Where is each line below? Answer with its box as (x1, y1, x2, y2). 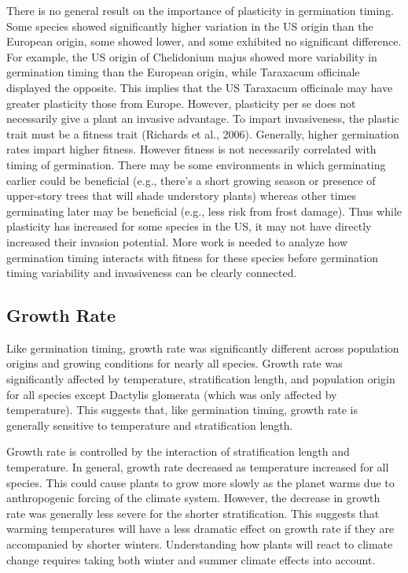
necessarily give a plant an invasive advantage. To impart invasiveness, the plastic (6, 110, 399, 127)
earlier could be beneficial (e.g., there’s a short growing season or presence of (6, 172, 376, 188)
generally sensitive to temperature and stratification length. (6, 416, 293, 433)
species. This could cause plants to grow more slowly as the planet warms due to (6, 474, 395, 490)
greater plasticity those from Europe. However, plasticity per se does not (6, 94, 356, 111)
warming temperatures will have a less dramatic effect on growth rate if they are (6, 520, 395, 537)
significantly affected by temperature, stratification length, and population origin (6, 371, 395, 387)
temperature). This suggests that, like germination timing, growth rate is (6, 401, 358, 418)
